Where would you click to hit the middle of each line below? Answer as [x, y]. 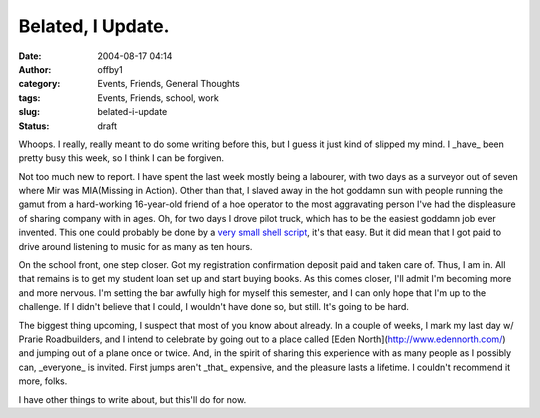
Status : [34, 126]
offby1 [110, 69]
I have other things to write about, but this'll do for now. [132, 399]
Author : [35, 69]
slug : [29, 112]
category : [39, 84]
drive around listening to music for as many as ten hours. [135, 246]
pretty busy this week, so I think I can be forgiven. [121, 158]
